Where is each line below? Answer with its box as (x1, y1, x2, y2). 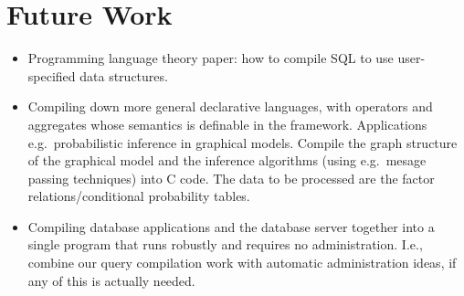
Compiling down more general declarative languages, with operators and (27, 97, 433, 116)
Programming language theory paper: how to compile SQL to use (27, 48, 394, 68)
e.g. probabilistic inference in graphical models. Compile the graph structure (27, 132, 458, 152)
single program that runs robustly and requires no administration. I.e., (27, 235, 423, 254)
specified (27, 66, 76, 85)
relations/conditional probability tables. (27, 186, 250, 206)
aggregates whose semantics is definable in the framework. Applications (27, 114, 427, 133)
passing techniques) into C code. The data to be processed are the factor (27, 168, 435, 187)
